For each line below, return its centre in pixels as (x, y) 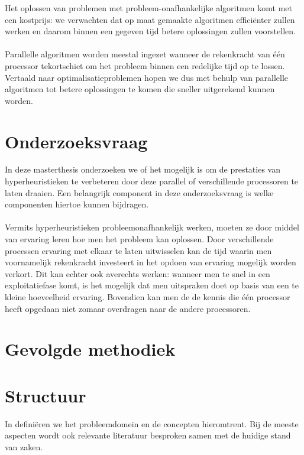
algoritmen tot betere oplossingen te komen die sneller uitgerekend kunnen (140, 89)
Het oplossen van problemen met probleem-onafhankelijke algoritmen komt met (148, 8)
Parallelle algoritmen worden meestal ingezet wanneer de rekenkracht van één (145, 54)
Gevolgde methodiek (90, 349)
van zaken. (24, 446)
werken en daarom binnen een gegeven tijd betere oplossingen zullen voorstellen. (150, 31)
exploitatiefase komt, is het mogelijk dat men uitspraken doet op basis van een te (152, 285)
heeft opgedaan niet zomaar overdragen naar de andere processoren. (128, 308)
